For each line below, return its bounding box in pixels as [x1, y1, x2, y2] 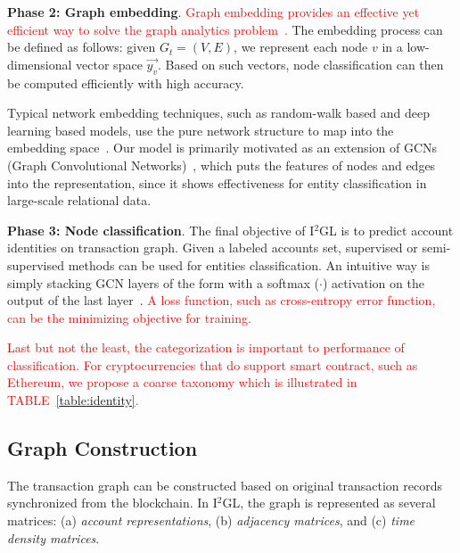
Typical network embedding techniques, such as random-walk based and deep [7, 103, 431, 122]
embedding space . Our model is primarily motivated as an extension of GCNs [7, 138, 438, 157]
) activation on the [322, 273, 424, 292]
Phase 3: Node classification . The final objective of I [7, 220, 315, 239]
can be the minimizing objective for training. [7, 308, 251, 326]
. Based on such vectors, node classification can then [157, 54, 444, 73]
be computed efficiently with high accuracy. [7, 73, 244, 92]
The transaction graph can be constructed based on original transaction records [7, 475, 442, 494]
